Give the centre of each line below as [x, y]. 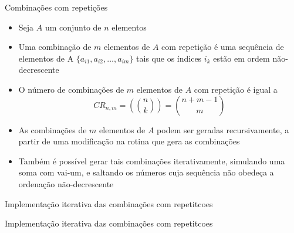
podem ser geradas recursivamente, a [223, 129]
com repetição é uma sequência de [223, 47]
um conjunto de [73, 27]
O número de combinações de [71, 89]
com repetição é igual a [236, 89]
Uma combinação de [55, 47]
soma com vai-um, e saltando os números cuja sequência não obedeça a [146, 172]
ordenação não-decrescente [66, 183]
